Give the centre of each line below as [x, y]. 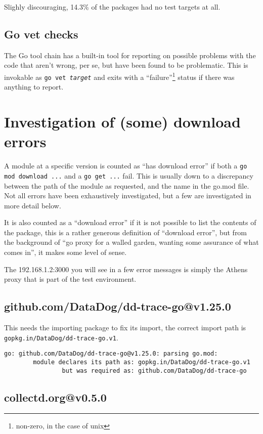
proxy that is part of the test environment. [70, 279]
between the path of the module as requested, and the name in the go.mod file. [127, 185]
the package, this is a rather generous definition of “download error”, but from [126, 232]
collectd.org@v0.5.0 [55, 397]
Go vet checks [41, 34]
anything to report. [34, 87]
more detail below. [33, 205]
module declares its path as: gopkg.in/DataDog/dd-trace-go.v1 [142, 362]
